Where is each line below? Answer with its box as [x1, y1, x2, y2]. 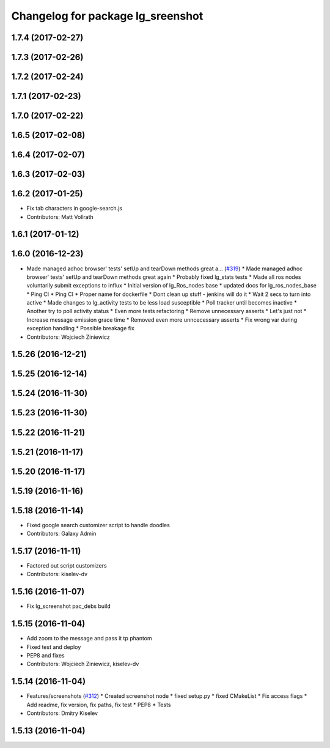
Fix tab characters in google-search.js [26, 205, 122, 212]
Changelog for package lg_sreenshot [11, 9, 204, 23]
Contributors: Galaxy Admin [26, 530, 97, 538]
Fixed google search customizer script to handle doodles [26, 521, 170, 528]
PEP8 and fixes [26, 651, 65, 659]
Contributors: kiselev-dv [26, 571, 88, 578]
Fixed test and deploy [26, 643, 81, 651]
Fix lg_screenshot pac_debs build [26, 602, 111, 610]
